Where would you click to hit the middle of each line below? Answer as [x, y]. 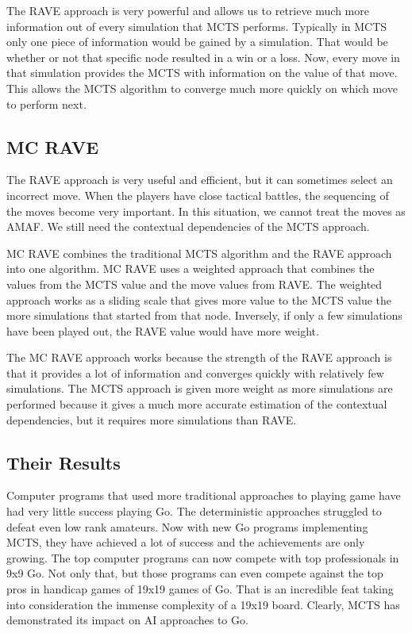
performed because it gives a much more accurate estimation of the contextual [197, 404]
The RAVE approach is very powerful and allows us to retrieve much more [188, 10]
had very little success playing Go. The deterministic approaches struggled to [194, 511]
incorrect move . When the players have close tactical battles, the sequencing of [198, 195]
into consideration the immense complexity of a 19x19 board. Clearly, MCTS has [203, 604]
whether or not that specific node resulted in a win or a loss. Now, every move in [203, 57]
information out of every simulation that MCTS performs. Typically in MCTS [197, 26]
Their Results [64, 462]
